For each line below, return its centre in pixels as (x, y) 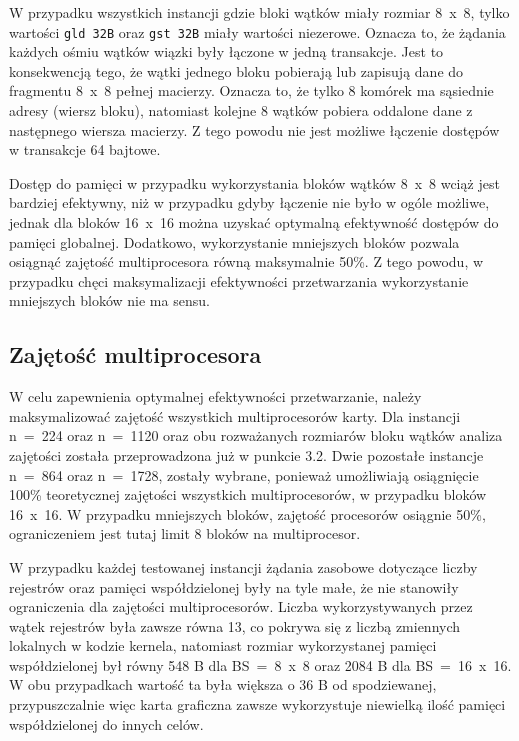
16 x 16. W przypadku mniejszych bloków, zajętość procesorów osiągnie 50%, (247, 513)
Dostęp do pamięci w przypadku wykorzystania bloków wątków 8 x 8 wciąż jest (254, 182)
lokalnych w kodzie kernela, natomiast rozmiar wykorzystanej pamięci (223, 645)
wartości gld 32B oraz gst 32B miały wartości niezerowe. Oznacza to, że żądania (257, 31)
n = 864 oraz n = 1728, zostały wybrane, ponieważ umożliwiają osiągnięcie (244, 474)
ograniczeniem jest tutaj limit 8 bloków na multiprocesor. (185, 533)
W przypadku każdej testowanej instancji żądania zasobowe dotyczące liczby (243, 566)
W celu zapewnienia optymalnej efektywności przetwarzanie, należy (215, 396)
